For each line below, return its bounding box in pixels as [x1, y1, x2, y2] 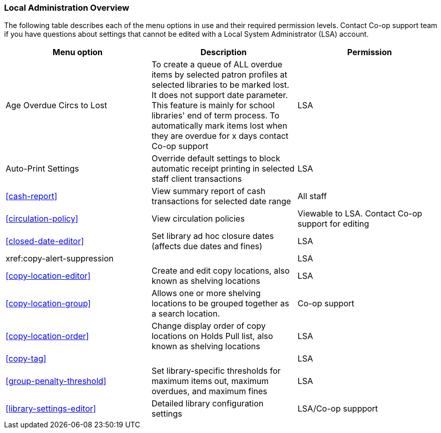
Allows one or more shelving [151, 288, 261, 299]
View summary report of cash [151, 186, 265, 197]
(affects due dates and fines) [151, 241, 262, 252]
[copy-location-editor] [6, 271, 91, 281]
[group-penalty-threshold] [6, 376, 107, 387]
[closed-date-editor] [6, 236, 84, 247]
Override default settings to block [151, 153, 280, 164]
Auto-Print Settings [6, 163, 79, 174]
